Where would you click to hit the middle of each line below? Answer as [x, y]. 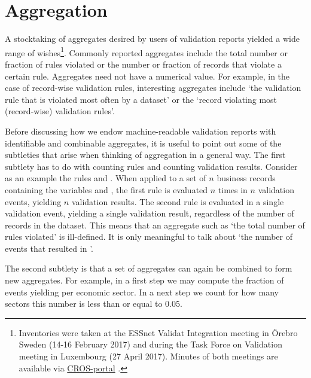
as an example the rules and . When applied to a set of [106, 178]
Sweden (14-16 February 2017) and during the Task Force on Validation [150, 344]
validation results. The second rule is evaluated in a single [178, 201]
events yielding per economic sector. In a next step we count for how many [142, 292]
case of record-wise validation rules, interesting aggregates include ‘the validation [153, 88]
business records [246, 178]
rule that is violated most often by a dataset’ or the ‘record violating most [141, 99]
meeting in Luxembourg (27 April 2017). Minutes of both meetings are [148, 356]
